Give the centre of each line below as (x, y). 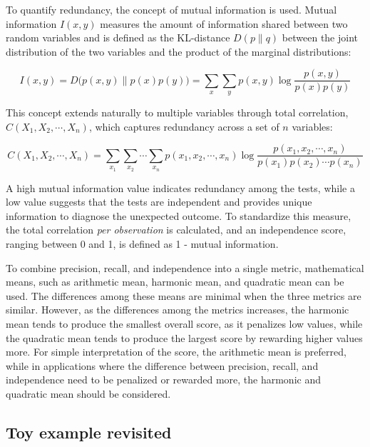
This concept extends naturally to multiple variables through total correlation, (177, 112)
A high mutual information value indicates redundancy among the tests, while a (180, 187)
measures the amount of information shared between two (224, 23)
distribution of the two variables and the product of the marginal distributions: (179, 51)
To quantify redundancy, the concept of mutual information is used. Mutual (171, 9)
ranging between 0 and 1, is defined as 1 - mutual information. (142, 244)
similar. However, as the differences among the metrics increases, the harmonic (178, 310)
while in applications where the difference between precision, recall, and (162, 365)
